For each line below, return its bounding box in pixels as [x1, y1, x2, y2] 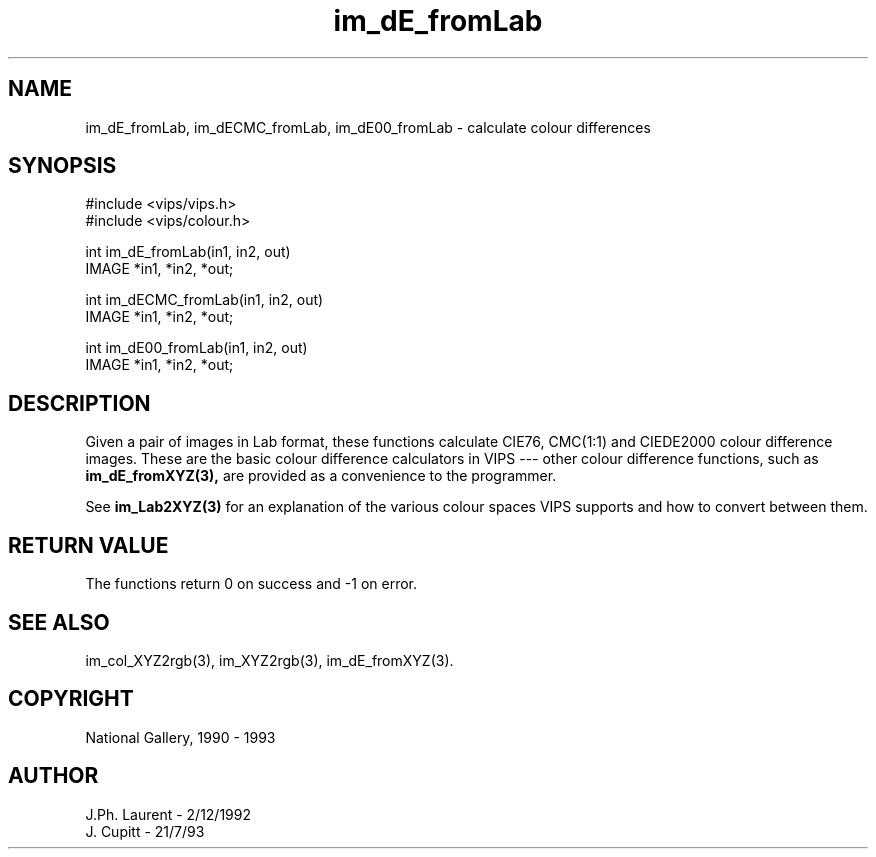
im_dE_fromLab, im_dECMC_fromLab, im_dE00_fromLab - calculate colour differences [85, 118, 651, 136]
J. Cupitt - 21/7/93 [85, 822, 205, 840]
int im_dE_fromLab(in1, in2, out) [85, 243, 291, 261]
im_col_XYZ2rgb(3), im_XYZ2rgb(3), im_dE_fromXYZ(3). [85, 651, 454, 669]
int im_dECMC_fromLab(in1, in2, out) [85, 291, 324, 309]
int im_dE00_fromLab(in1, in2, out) [85, 339, 308, 357]
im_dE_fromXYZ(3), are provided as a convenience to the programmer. [85, 467, 557, 485]
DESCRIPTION [8, 390, 151, 416]
